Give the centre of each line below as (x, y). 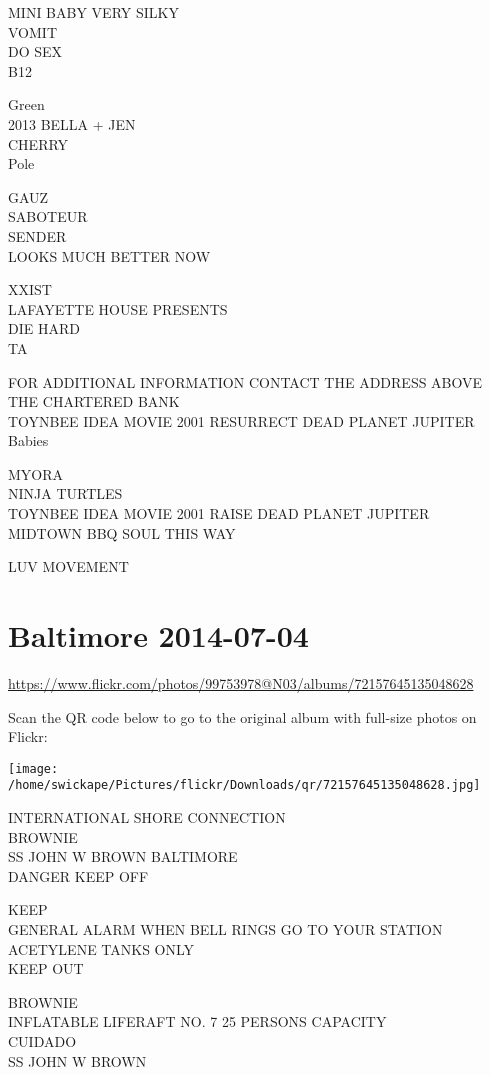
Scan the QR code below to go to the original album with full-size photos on (242, 716)
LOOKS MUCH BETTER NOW (109, 255)
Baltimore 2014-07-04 (158, 635)
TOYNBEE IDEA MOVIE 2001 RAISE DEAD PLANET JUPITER (219, 513)
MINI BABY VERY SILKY (93, 12)
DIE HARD (44, 328)
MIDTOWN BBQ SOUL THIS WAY (122, 532)
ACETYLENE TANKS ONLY (101, 948)
